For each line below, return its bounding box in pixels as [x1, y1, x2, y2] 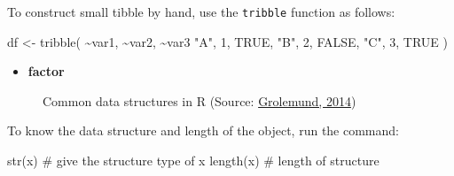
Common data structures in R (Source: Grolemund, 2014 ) [43, 91, 356, 110]
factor [27, 62, 65, 80]
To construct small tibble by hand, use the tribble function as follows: [7, 3, 395, 20]
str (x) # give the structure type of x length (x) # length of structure [7, 151, 380, 170]
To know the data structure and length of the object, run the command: [7, 121, 399, 140]
